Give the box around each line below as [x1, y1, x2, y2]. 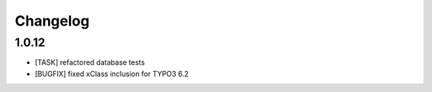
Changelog [14, 12, 90, 30]
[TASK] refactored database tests [34, 58, 146, 67]
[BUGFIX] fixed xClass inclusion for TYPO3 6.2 [34, 69, 190, 78]
